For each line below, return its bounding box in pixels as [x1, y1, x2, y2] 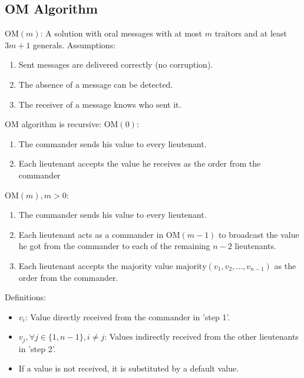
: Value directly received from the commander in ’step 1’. [25, 310, 230, 323]
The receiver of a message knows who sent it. [18, 98, 181, 110]
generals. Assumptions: [33, 38, 116, 51]
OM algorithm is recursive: [5, 118, 101, 130]
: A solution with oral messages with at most [40, 27, 203, 39]
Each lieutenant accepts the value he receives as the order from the [18, 157, 261, 170]
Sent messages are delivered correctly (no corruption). [18, 58, 213, 71]
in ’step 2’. [18, 342, 56, 354]
